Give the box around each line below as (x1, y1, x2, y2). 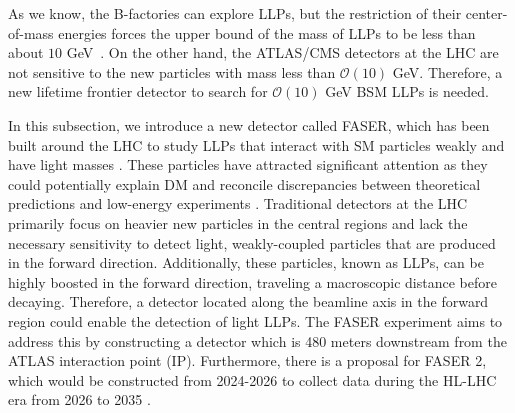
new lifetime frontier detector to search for (8, 81, 268, 102)
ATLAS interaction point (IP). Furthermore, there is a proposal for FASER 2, (8, 350, 487, 371)
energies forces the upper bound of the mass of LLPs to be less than (58, 22, 476, 43)
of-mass (8, 22, 54, 43)
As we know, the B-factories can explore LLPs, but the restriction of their (8, 3, 462, 23)
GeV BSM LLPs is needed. (325, 81, 489, 102)
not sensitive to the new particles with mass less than (8, 61, 336, 82)
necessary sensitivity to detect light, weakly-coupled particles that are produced (8, 232, 496, 253)
